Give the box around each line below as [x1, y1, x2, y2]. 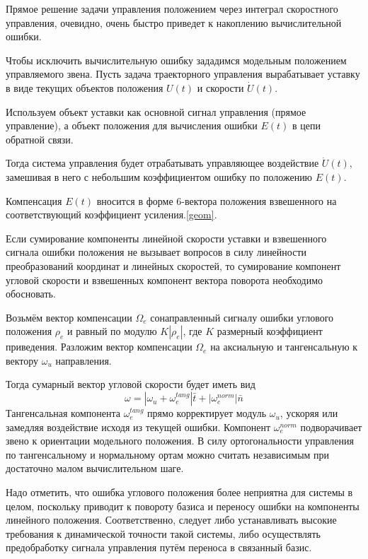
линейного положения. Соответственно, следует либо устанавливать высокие [6, 512, 337, 527]
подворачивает [300, 419, 362, 434]
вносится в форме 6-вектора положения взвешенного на [96, 193, 337, 208]
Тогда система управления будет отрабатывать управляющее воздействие [6, 155, 319, 170]
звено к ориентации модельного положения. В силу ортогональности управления [6, 433, 354, 448]
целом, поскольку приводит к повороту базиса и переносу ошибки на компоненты [6, 498, 360, 513]
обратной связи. [6, 131, 74, 146]
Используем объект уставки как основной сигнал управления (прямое [6, 104, 306, 119]
